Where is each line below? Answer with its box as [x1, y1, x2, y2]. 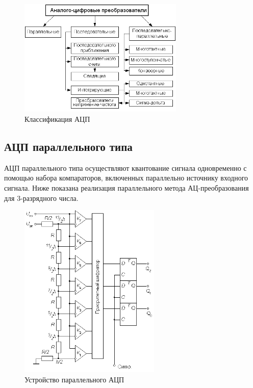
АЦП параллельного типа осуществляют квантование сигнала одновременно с [4, 162, 247, 173]
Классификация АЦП [24, 114, 90, 124]
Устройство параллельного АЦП [24, 374, 124, 384]
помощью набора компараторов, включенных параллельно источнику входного [4, 172, 248, 183]
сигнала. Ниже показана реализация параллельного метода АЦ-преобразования [4, 183, 249, 193]
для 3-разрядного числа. [4, 192, 79, 203]
